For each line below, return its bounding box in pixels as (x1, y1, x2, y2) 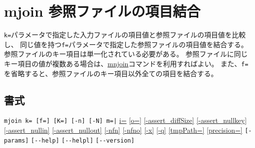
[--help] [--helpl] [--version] (31, 137, 135, 144)
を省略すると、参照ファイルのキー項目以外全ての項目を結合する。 (4, 68, 218, 78)
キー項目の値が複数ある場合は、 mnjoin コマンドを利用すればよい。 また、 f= (4, 59, 249, 69)
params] (4, 137, 29, 144)
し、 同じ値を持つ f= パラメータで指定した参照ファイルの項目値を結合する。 (4, 39, 248, 49)
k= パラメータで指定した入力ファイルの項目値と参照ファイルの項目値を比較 (4, 30, 246, 40)
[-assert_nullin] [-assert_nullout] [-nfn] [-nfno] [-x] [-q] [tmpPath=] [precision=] (4, 125, 243, 135)
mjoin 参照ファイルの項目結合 (4, 1, 201, 21)
